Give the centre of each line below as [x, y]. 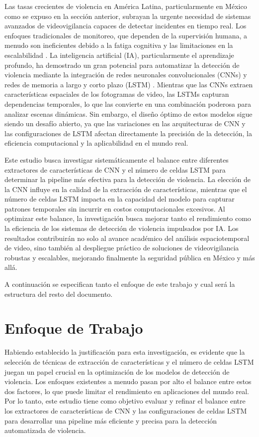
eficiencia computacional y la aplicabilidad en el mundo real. [96, 143]
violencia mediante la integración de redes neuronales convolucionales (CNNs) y [126, 75]
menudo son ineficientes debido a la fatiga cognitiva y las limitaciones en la [119, 45]
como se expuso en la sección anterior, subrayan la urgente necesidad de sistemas [128, 16]
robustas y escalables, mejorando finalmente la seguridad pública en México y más [130, 257]
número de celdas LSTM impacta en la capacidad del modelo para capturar [120, 199]
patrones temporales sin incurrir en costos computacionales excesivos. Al [115, 208]
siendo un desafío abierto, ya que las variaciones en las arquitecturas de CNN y [125, 123]
